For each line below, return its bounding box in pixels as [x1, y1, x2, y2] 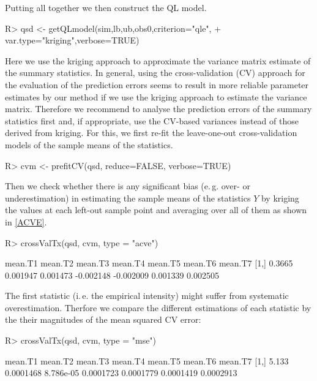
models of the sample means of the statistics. [5, 138, 173, 151]
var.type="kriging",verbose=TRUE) [5, 34, 140, 47]
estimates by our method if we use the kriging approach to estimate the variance [5, 90, 307, 103]
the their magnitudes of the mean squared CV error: [5, 313, 201, 326]
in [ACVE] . [5, 215, 47, 228]
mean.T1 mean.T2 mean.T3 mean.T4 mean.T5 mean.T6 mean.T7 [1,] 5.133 [5, 354, 289, 367]
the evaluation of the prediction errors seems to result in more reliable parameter [5, 78, 309, 91]
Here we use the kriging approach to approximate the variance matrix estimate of [5, 54, 311, 67]
